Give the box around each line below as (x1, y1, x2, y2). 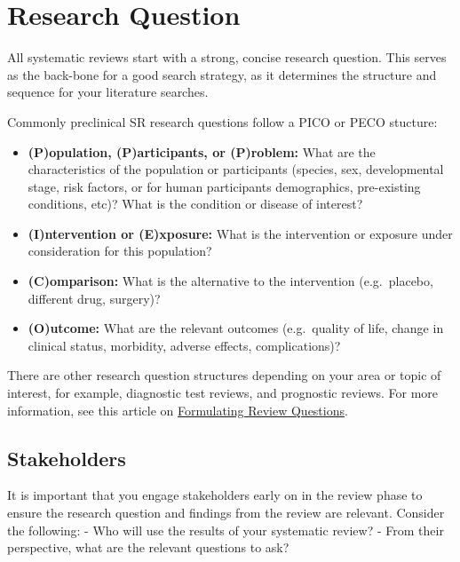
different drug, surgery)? (28, 289, 161, 307)
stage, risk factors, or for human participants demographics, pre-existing (28, 177, 421, 195)
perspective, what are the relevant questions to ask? (7, 538, 289, 557)
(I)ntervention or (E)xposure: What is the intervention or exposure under (28, 224, 453, 242)
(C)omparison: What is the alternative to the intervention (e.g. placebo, (28, 272, 433, 290)
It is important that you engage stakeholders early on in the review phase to (7, 486, 423, 504)
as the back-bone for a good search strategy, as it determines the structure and (7, 65, 437, 83)
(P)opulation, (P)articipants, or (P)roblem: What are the (28, 142, 376, 161)
